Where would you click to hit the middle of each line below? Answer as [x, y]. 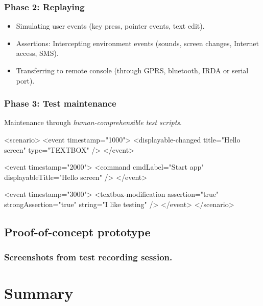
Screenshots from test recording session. [88, 257]
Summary [39, 293]
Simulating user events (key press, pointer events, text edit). [110, 26]
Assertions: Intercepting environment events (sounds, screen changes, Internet [138, 43]
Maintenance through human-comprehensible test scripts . [93, 122]
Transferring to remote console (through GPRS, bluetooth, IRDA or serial [132, 70]
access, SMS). [37, 53]
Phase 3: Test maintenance [60, 103]
